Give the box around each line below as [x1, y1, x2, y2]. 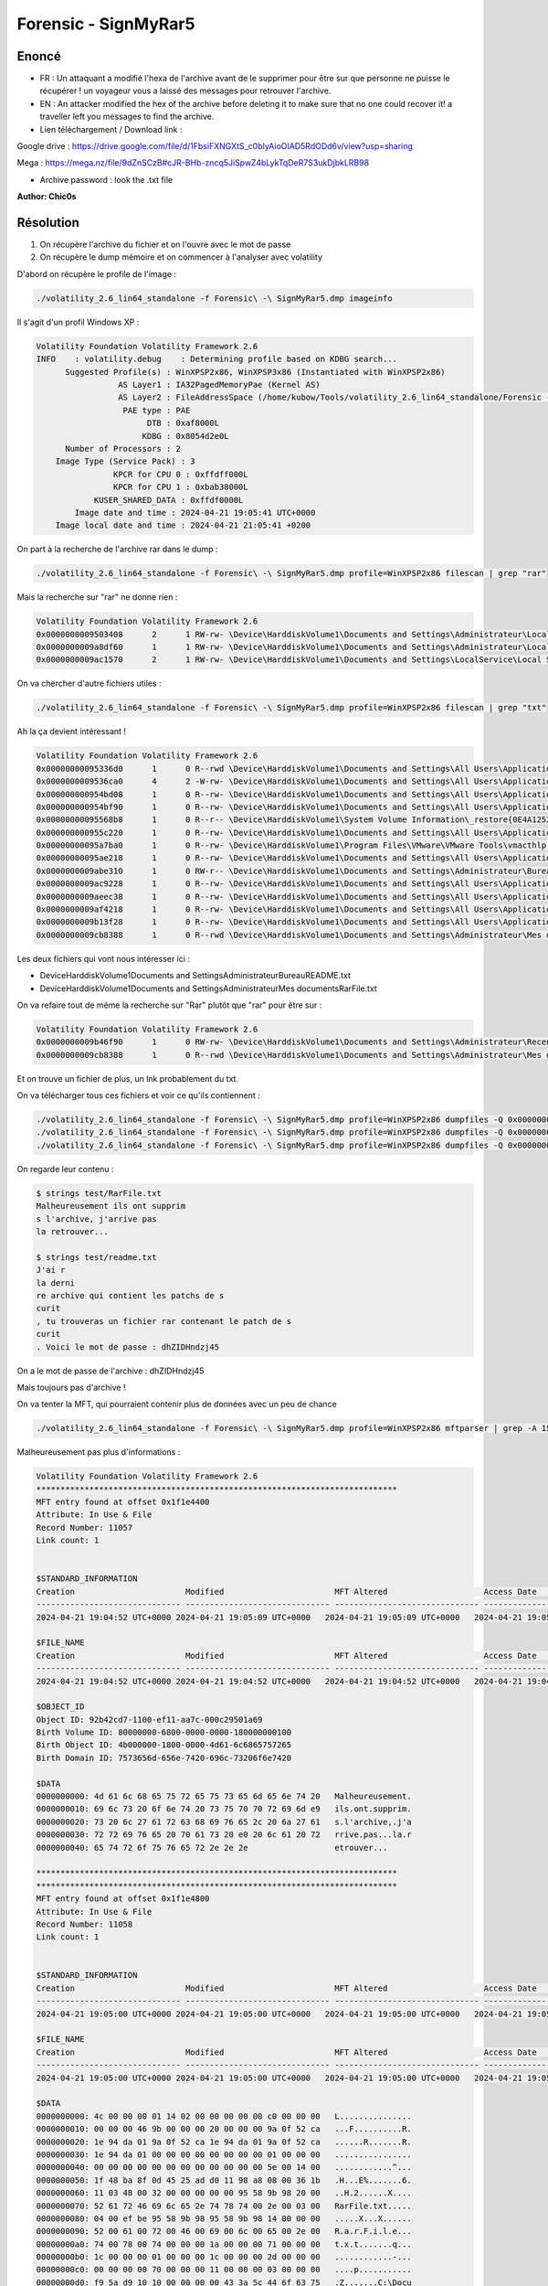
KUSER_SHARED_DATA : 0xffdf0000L [93, 495, 244, 505]
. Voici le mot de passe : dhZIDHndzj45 [36, 1341, 219, 1352]
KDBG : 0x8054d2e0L [142, 431, 229, 441]
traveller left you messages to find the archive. [39, 111, 215, 123]
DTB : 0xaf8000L [146, 418, 219, 429]
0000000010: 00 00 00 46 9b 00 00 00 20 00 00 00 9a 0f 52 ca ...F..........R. [36, 2124, 413, 2134]
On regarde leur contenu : [16, 1163, 114, 1174]
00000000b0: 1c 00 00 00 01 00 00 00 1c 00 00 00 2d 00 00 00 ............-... [36, 2252, 413, 2262]
